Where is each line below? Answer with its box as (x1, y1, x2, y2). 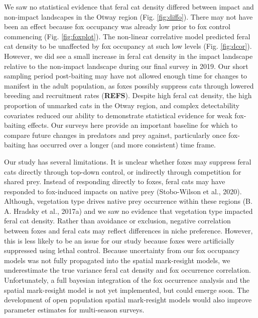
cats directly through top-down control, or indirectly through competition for (4, 166, 241, 177)
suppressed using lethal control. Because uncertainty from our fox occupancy (4, 245, 240, 256)
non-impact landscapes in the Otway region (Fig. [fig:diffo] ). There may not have (4, 11, 253, 22)
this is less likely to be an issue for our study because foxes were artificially (4, 235, 234, 246)
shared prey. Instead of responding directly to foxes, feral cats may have (4, 176, 225, 187)
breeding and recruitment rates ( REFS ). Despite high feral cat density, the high (4, 90, 252, 101)
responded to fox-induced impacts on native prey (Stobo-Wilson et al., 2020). (4, 186, 242, 196)
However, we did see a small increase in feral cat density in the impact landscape (4, 50, 253, 61)
